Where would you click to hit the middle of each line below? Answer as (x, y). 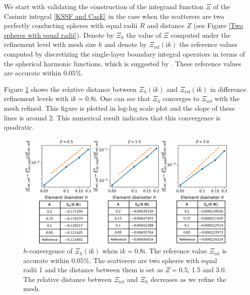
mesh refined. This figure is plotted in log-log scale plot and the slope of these (119, 108)
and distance (166, 25)
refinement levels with (36, 98)
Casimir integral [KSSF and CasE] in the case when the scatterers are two (114, 16)
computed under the (201, 35)
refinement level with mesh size (50, 44)
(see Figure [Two (218, 25)
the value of (144, 35)
